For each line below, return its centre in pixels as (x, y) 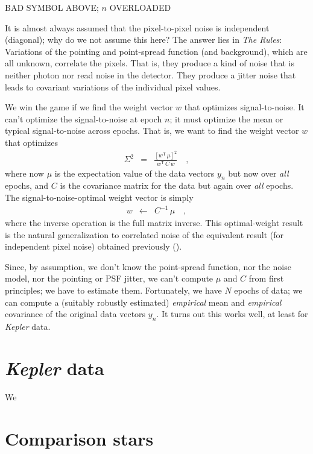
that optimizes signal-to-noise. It (244, 107)
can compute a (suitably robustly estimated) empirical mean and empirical (143, 302)
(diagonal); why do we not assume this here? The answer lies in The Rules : (144, 39)
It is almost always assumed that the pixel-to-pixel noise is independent (137, 27)
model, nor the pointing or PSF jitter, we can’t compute (109, 278)
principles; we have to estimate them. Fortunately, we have (113, 290)
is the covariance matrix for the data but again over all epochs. (177, 185)
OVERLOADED (140, 7)
